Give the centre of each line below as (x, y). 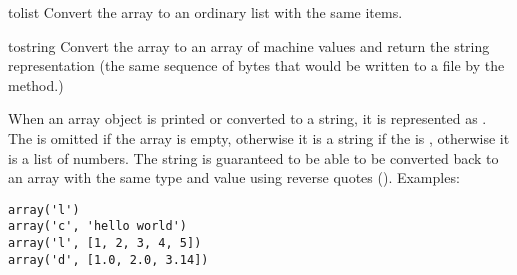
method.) (36, 84)
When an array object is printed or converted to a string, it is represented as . (247, 118)
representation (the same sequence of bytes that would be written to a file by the (256, 65)
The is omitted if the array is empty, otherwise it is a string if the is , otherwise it (259, 137)
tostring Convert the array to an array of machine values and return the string (249, 45)
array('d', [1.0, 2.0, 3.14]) (108, 259)
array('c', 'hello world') (97, 226)
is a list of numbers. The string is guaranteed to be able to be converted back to (253, 157)
